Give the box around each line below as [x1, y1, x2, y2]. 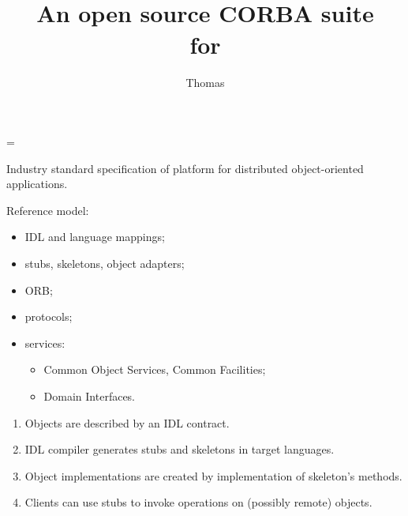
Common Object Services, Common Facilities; [43, 361, 266, 378]
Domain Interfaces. [43, 388, 136, 405]
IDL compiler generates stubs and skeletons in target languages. [24, 441, 335, 458]
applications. [6, 175, 68, 192]
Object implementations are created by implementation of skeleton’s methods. [24, 467, 402, 484]
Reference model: [6, 202, 89, 218]
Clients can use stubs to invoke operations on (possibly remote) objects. [24, 494, 372, 510]
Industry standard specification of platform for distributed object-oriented [6, 160, 364, 176]
